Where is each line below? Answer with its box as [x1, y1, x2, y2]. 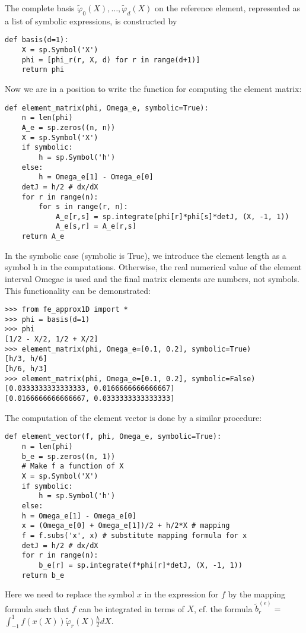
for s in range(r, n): [39, 202, 128, 211]
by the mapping [228, 588, 285, 600]
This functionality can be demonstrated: [5, 284, 151, 296]
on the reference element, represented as [155, 2, 300, 14]
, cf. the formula [193, 602, 253, 615]
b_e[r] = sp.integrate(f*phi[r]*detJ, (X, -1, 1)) [39, 561, 243, 569]
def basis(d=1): [5, 36, 69, 45]
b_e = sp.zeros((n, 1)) [21, 452, 116, 461]
